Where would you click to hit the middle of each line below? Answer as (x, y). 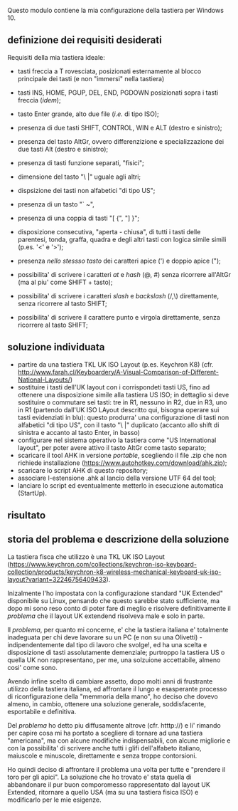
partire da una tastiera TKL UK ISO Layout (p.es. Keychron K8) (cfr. (115, 364)
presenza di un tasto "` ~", (56, 204)
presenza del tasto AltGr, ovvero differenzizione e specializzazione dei (121, 141)
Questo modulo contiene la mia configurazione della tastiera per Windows (115, 10)
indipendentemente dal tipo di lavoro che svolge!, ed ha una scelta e (107, 644)
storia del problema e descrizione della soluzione (118, 539)
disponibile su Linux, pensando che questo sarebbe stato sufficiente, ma (114, 600)
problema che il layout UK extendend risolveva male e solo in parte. (106, 616)
